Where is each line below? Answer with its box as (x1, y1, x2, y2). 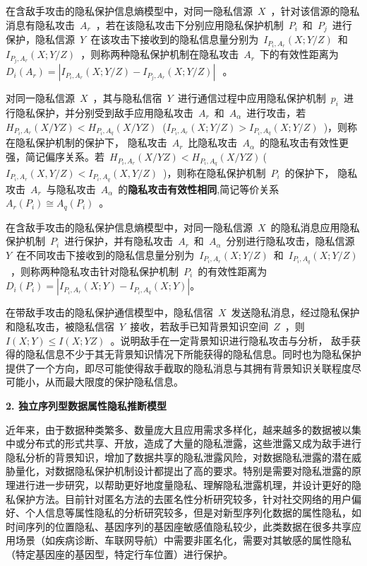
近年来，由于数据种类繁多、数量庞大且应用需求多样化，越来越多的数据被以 (6, 422, 351, 437)
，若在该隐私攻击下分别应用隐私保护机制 (95, 17, 284, 32)
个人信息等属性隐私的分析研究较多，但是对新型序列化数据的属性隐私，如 (25, 505, 361, 520)
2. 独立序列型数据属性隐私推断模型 (6, 398, 167, 413)
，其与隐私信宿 (92, 91, 162, 105)
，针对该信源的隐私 (270, 4, 360, 18)
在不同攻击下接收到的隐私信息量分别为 (16, 248, 195, 262)
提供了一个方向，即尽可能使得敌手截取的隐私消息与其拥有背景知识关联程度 (6, 360, 351, 375)
